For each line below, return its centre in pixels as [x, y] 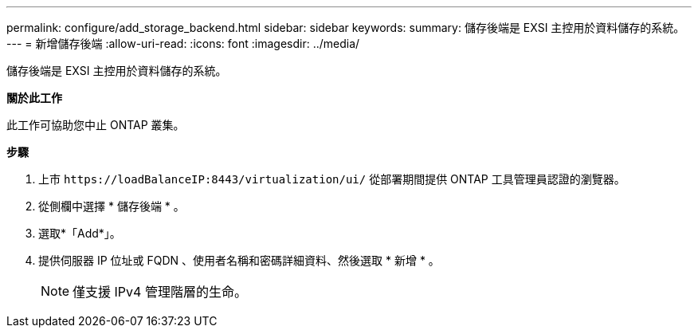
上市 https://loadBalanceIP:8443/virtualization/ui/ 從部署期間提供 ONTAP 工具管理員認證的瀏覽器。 [332, 179]
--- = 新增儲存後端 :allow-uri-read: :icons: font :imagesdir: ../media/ [183, 43]
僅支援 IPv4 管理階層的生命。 [160, 292]
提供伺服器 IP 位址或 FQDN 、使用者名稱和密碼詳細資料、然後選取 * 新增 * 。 [239, 260]
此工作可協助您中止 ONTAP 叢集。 [96, 125]
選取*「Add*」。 [80, 233]
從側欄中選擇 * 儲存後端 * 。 [112, 206]
